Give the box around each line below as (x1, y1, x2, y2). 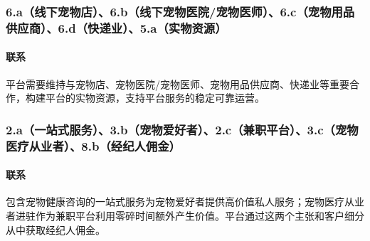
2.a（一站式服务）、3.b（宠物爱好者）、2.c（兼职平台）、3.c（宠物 (6, 120, 359, 138)
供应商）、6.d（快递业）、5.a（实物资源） (6, 18, 227, 36)
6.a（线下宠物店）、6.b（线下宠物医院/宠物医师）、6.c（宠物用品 (6, 2, 355, 20)
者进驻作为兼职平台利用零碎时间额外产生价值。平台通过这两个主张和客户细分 (6, 208, 364, 223)
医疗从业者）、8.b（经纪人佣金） (6, 136, 181, 154)
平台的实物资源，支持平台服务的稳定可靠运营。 (45, 90, 265, 105)
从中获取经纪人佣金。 (6, 222, 105, 237)
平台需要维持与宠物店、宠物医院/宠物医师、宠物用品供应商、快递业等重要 (6, 76, 349, 91)
